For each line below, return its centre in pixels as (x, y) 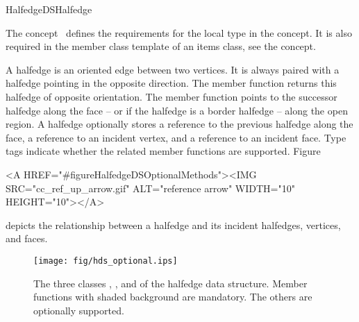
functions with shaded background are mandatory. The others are (173, 297)
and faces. (27, 238)
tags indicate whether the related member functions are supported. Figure (163, 151)
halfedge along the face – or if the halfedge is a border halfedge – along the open (177, 110)
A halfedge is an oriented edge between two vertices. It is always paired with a (173, 69)
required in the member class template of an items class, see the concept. (161, 46)
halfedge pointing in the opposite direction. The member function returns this (171, 83)
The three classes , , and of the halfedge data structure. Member (170, 283)
